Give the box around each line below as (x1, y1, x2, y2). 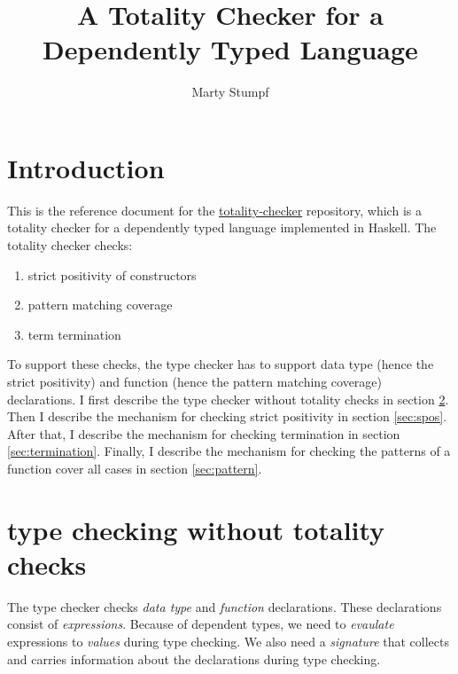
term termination (27, 325, 121, 343)
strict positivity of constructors (27, 265, 197, 284)
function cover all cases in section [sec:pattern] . (7, 458, 262, 477)
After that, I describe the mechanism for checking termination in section (7, 424, 400, 443)
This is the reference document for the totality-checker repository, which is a (7, 200, 422, 219)
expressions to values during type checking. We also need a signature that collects (7, 632, 449, 651)
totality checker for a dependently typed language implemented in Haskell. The (7, 218, 437, 237)
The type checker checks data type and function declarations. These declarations (7, 597, 442, 615)
